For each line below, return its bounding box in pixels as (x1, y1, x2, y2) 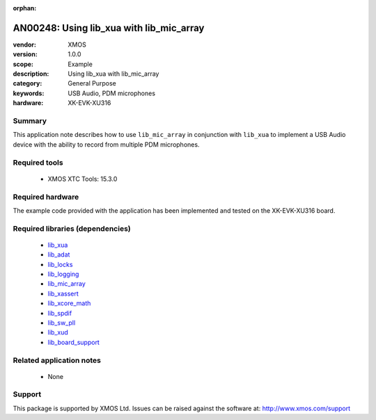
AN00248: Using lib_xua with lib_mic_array (13, 22, 205, 34)
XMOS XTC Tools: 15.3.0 (47, 175, 118, 183)
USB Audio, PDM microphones (68, 89, 156, 97)
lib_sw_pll (47, 318, 76, 327)
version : (13, 50, 38, 58)
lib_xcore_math (47, 299, 91, 307)
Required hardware (13, 192, 79, 202)
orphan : (13, 4, 37, 12)
